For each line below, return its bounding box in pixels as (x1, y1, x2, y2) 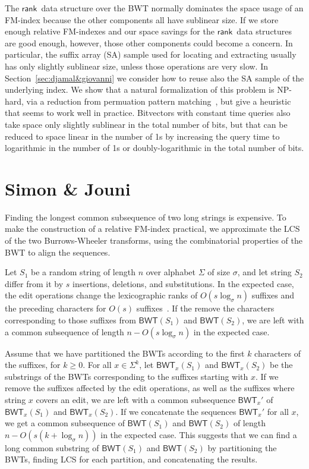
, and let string (237, 266, 292, 278)
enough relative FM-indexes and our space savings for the (5, 25, 215, 37)
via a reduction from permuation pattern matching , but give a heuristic (26, 95, 291, 107)
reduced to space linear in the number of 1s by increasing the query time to (5, 130, 280, 142)
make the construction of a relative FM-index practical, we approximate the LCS (5, 222, 300, 235)
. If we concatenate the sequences (115, 405, 237, 417)
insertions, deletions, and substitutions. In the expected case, (72, 277, 294, 289)
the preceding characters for (5, 302, 106, 314)
